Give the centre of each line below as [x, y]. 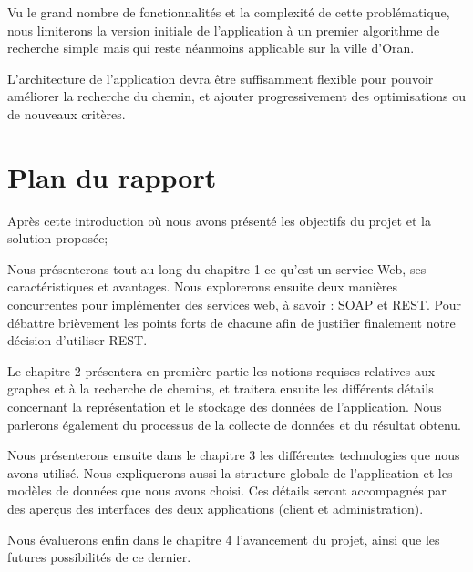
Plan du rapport [112, 176]
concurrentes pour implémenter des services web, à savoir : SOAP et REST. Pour [235, 305]
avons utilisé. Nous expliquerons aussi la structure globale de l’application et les [230, 472]
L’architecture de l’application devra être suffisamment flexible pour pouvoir [221, 78]
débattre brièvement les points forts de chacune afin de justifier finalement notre [231, 322]
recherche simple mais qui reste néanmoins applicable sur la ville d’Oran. [211, 48]
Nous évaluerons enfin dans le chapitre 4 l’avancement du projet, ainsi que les [224, 539]
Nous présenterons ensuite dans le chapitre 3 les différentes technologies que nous [234, 455]
